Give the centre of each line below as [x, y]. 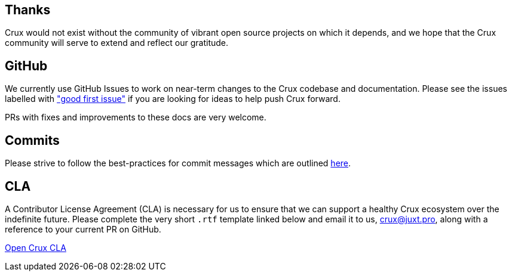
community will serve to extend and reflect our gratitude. [117, 43]
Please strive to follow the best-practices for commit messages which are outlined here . [178, 163]
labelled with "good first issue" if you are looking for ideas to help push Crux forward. [173, 99]
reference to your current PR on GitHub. [83, 229]
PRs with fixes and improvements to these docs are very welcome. [136, 117]
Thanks [28, 10]
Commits [32, 140]
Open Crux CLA [36, 247]
